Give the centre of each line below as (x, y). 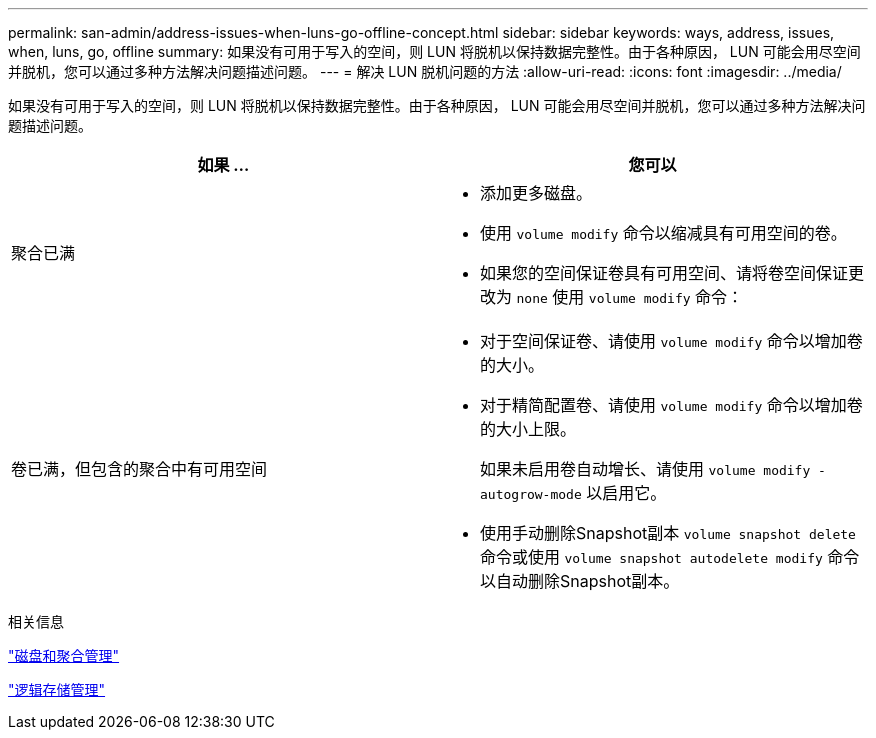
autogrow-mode (531, 494)
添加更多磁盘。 (536, 193)
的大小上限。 (528, 429)
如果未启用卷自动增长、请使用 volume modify (645, 469)
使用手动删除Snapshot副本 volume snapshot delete (668, 533)
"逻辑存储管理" (57, 689)
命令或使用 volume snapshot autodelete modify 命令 (670, 557)
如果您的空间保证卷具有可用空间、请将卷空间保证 (664, 273)
